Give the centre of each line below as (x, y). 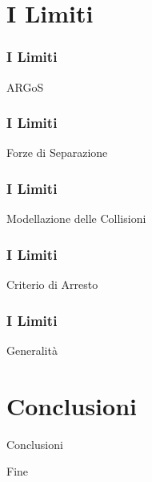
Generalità (32, 350)
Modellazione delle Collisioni (76, 218)
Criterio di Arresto (52, 284)
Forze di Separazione (57, 152)
